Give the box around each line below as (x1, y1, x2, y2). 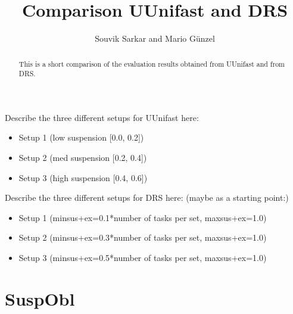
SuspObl (5, 286, 75, 310)
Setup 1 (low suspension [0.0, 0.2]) (18, 131, 144, 144)
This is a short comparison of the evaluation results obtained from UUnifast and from (18, 58, 285, 69)
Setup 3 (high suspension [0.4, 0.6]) (18, 171, 148, 184)
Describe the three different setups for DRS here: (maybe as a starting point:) (5, 191, 289, 204)
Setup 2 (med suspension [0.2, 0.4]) (18, 151, 147, 164)
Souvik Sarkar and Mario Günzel (95, 32, 215, 45)
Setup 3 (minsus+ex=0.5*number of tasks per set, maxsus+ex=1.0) (18, 251, 267, 263)
